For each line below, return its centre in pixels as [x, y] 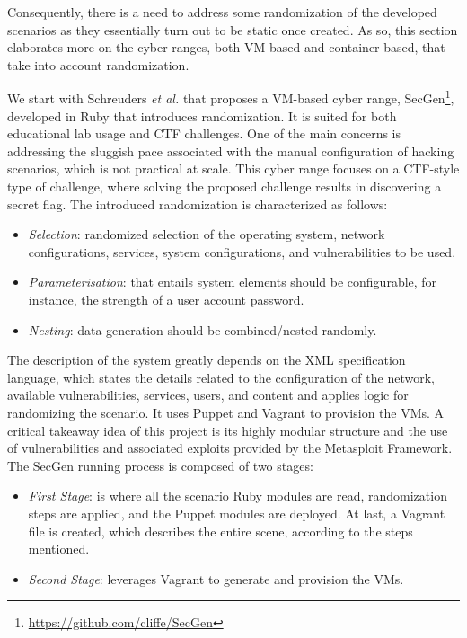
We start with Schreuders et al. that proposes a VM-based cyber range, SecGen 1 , [231, 97]
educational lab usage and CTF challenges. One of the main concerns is [204, 133]
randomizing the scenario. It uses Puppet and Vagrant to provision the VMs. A [226, 412]
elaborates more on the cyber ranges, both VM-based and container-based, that [226, 47]
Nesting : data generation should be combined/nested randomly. [203, 329]
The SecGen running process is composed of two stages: [160, 465]
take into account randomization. [98, 64]
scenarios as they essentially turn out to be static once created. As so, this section [233, 29]
